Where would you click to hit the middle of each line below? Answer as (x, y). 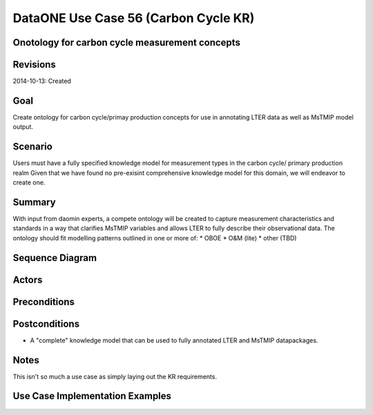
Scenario (33, 147)
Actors (28, 280)
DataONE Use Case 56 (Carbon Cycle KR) (134, 18)
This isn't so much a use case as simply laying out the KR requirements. (115, 376)
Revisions (35, 65)
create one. (29, 182)
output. (23, 127)
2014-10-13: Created (42, 81)
